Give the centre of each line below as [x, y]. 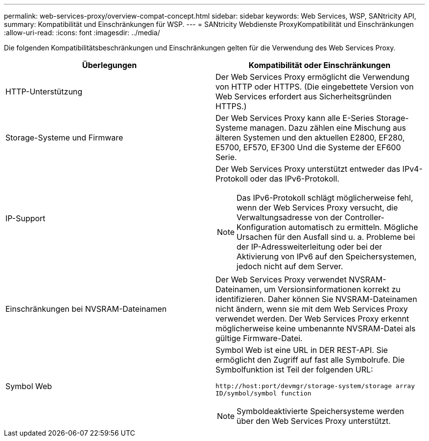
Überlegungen [109, 65]
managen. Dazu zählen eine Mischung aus [328, 128]
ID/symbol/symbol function [263, 393]
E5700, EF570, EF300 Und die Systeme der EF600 [308, 147]
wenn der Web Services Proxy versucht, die [317, 208]
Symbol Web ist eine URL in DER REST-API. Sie [302, 350]
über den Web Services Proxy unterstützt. [314, 421]
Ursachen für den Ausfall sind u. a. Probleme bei [326, 237]
